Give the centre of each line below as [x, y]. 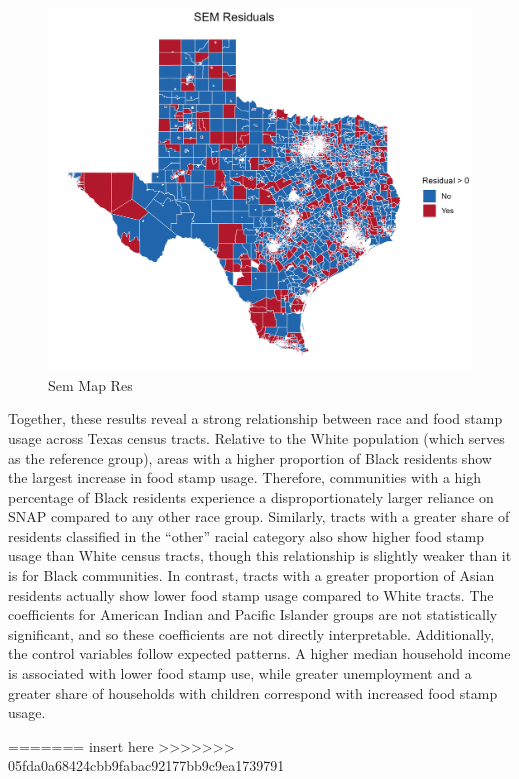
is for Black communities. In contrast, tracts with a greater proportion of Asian [251, 575]
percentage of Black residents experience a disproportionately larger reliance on [251, 496]
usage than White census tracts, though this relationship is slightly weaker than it [260, 555]
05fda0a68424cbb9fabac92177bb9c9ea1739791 [146, 765]
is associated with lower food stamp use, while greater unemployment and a [240, 673]
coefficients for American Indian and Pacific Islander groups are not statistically [253, 614]
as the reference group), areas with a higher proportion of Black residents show [250, 457]
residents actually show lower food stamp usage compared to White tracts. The [251, 594]
